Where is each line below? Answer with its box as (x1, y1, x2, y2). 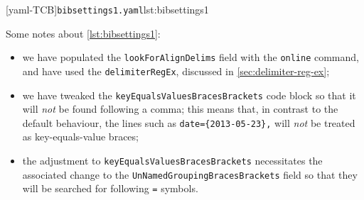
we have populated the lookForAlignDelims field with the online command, (22, 50, 359, 65)
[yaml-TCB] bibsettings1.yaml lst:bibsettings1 (6, 2, 209, 16)
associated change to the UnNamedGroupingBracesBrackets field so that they (22, 167, 358, 182)
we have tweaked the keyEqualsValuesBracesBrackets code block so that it (22, 87, 356, 102)
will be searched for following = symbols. (22, 181, 198, 196)
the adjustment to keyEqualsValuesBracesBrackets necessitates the (22, 153, 323, 168)
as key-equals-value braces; (22, 129, 139, 144)
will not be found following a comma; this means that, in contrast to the (22, 101, 338, 116)
